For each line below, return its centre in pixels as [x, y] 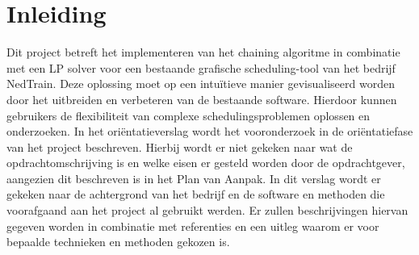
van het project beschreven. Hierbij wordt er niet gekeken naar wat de [180, 146]
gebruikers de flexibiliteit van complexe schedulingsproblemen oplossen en [189, 115]
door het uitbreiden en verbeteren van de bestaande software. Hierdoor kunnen [202, 99]
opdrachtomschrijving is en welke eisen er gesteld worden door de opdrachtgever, [206, 163]
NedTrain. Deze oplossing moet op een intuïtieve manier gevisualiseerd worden [201, 84]
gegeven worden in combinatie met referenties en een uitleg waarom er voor [193, 226]
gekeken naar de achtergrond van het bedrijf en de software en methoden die [196, 194]
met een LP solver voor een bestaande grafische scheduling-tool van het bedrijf [201, 67]
